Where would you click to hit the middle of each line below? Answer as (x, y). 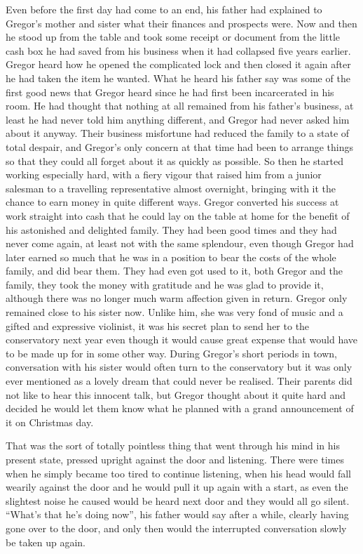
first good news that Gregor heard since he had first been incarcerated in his (170, 92)
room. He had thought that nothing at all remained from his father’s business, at (180, 106)
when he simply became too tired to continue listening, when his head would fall (178, 473)
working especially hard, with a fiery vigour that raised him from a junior (164, 174)
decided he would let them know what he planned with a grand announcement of (180, 408)
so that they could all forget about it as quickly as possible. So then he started (174, 160)
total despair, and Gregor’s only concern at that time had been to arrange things (180, 146)
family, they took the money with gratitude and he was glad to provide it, (165, 284)
